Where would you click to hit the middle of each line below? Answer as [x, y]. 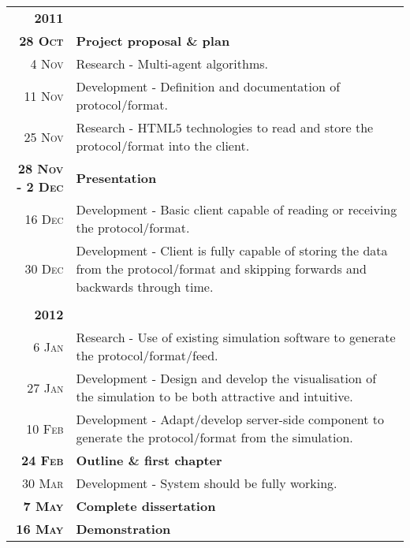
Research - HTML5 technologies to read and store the [225, 127]
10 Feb [45, 428]
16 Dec [44, 218]
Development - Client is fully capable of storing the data [232, 250]
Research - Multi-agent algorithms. [172, 63]
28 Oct [41, 41]
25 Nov [44, 136]
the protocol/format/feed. [147, 355]
